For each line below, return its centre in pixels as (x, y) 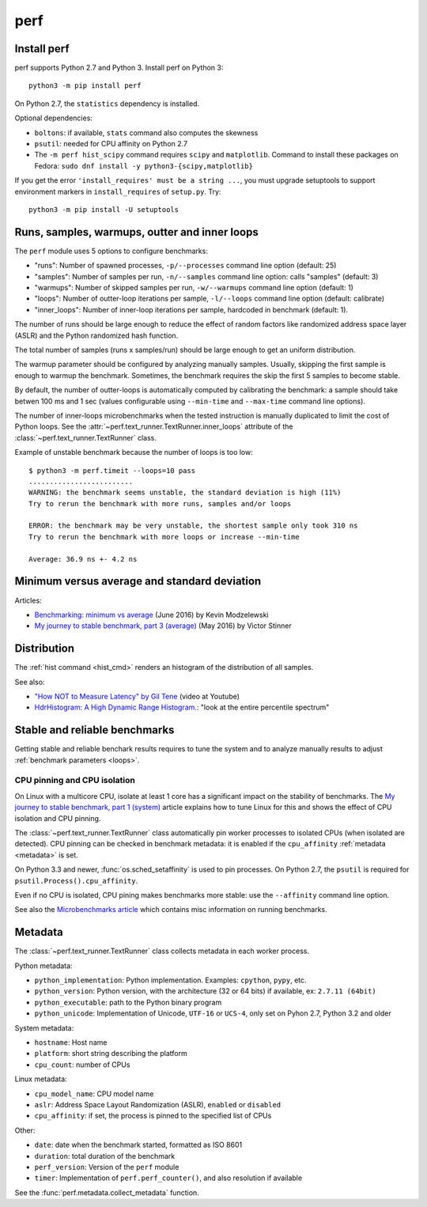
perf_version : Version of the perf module (107, 1167)
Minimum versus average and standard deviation (138, 581)
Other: (25, 1130)
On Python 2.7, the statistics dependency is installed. (107, 104)
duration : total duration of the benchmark (105, 1156)
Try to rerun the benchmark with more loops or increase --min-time (164, 537)
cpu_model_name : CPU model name (94, 1093)
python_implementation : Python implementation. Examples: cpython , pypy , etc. (171, 980)
